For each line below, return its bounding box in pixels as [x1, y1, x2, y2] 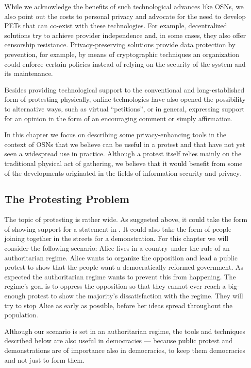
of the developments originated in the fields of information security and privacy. [4, 167, 241, 178]
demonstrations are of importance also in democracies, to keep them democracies [4, 345, 245, 355]
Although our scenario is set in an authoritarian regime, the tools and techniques [4, 326, 246, 336]
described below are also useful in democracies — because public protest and [4, 335, 233, 346]
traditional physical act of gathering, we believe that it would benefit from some [4, 158, 243, 168]
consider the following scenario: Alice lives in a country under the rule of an [4, 243, 230, 253]
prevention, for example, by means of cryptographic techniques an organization [4, 49, 239, 59]
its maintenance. [4, 68, 53, 78]
